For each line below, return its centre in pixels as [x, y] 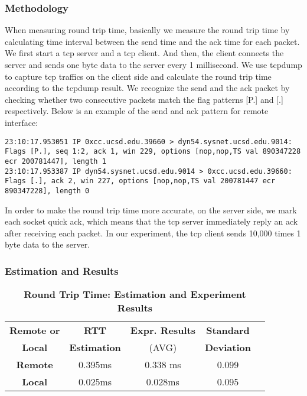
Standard [228, 330]
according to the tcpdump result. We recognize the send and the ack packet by [147, 88]
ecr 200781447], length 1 [55, 161]
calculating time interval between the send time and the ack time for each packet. [152, 41]
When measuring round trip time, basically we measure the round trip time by [147, 30]
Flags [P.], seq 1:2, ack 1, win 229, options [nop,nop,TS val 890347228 [153, 152]
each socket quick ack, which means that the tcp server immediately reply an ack [151, 221]
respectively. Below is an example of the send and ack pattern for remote [137, 111]
